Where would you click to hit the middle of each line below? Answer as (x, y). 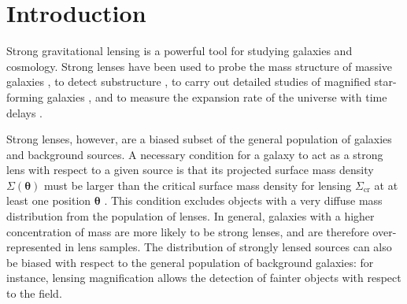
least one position (49, 200)
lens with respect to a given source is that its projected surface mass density (190, 170)
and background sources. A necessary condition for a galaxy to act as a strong (195, 154)
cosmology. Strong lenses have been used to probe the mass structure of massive (200, 66)
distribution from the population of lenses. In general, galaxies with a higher (191, 216)
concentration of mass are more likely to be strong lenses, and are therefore (188, 231)
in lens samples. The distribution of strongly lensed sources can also (228, 247)
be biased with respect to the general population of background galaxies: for (190, 262)
